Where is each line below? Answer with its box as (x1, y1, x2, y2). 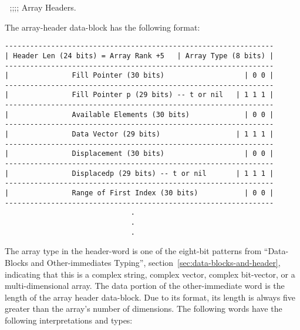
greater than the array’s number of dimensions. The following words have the (5, 302, 282, 315)
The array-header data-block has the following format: (5, 21, 200, 33)
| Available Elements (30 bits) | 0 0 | (5, 110, 274, 119)
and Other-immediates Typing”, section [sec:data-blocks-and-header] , (31, 256, 281, 268)
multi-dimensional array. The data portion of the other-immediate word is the (5, 279, 285, 292)
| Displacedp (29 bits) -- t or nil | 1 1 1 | (5, 169, 274, 178)
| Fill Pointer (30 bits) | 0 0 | (5, 71, 274, 80)
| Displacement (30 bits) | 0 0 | (5, 149, 274, 158)
